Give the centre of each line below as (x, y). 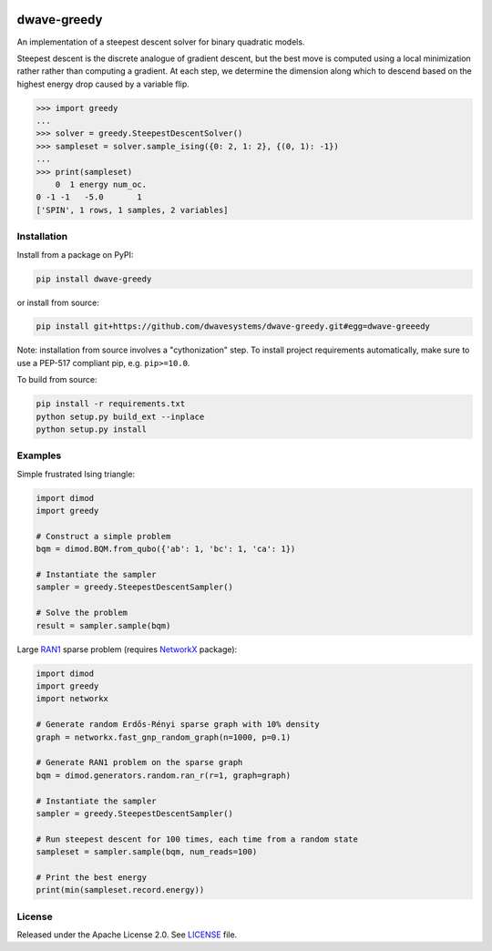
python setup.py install (92, 429)
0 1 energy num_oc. (101, 185)
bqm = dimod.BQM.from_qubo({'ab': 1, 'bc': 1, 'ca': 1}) (166, 549)
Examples (39, 455)
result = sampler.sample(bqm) (103, 625)
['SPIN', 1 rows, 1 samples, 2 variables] (132, 210)
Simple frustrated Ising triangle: (76, 474)
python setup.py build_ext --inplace (120, 416)
